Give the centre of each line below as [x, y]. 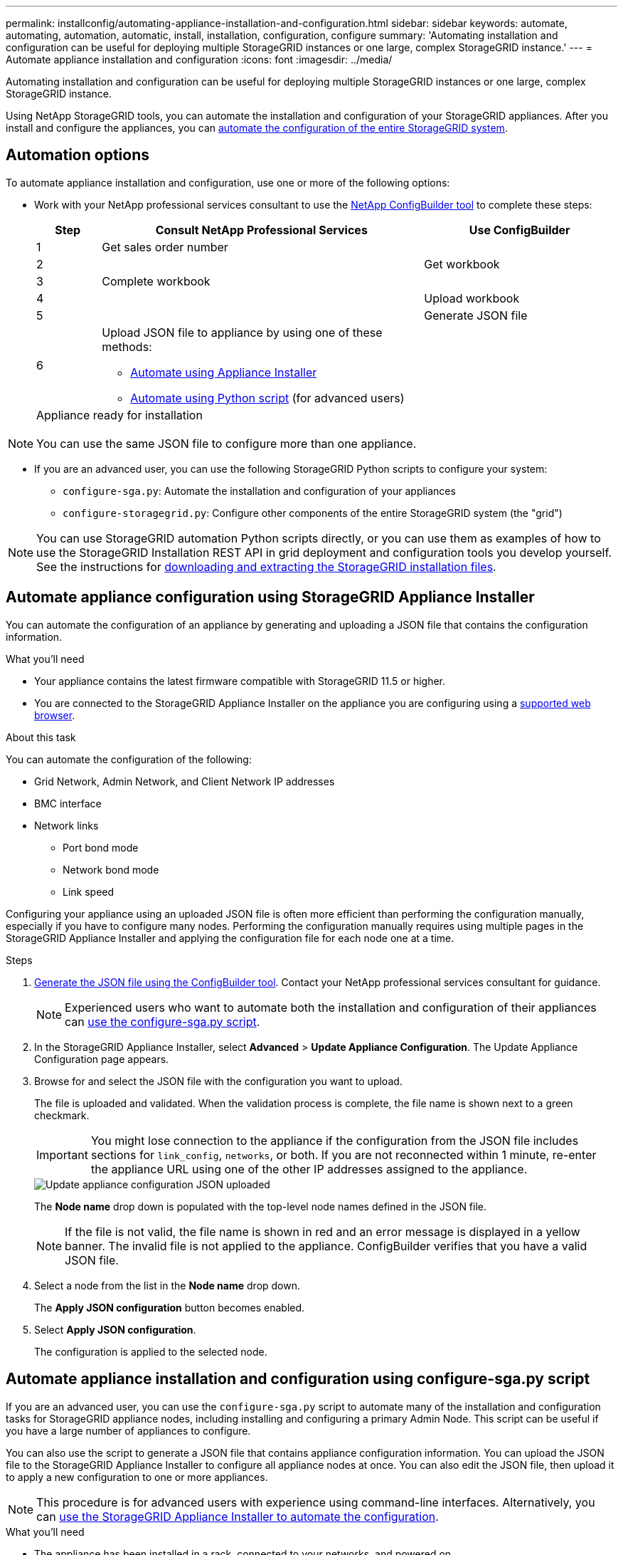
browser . [55, 715]
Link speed [89, 891]
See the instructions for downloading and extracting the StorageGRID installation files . [266, 566]
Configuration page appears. [102, 1059]
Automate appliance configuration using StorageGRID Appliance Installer [270, 597]
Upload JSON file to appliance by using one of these [242, 332]
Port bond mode [101, 847]
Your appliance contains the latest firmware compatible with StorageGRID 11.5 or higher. [240, 681]
